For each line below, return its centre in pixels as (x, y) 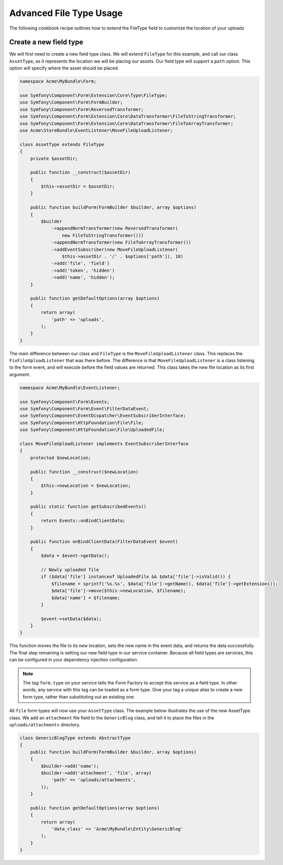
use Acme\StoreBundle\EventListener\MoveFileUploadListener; (96, 130)
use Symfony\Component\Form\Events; (65, 402)
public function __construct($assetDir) (80, 172)
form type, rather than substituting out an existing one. (79, 697)
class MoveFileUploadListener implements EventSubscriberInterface (104, 444)
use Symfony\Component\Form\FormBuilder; (71, 102)
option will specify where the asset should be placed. (64, 68)
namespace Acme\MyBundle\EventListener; (70, 387)
